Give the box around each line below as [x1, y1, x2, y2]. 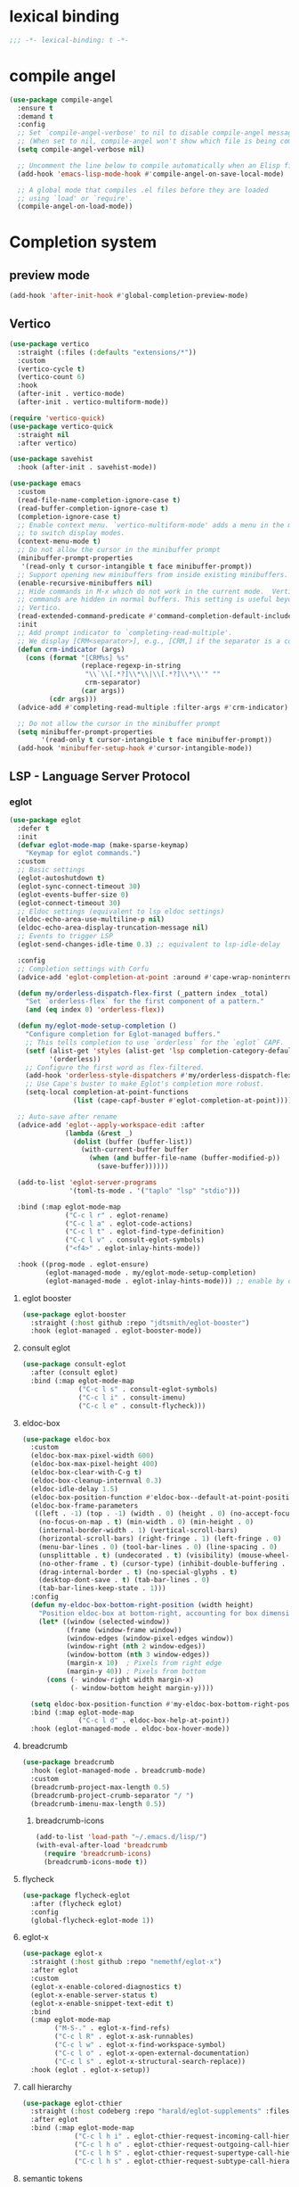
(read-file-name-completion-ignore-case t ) [17, 495, 181, 505]
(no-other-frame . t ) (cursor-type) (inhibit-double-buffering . [38, 1559, 287, 1568]
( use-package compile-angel [9, 95, 114, 104]
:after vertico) [17, 439, 77, 448]
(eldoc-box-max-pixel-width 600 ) [30, 1451, 155, 1460]
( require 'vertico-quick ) [9, 413, 105, 423]
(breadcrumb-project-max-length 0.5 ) [30, 1782, 171, 1792]
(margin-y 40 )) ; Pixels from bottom [66, 1667, 206, 1676]
